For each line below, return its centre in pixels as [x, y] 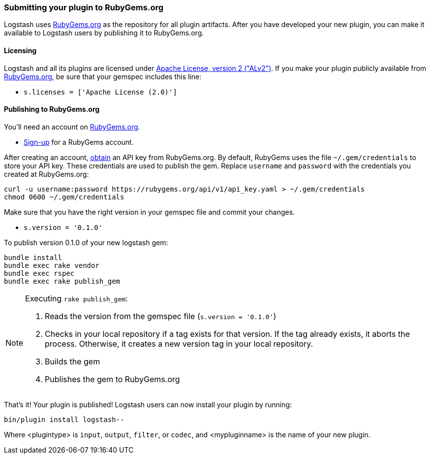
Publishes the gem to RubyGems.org [112, 379]
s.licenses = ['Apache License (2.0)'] [100, 92]
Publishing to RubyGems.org [52, 109]
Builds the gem [73, 361]
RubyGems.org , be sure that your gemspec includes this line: [103, 76]
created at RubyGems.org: [46, 174]
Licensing [20, 50]
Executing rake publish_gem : [77, 298]
